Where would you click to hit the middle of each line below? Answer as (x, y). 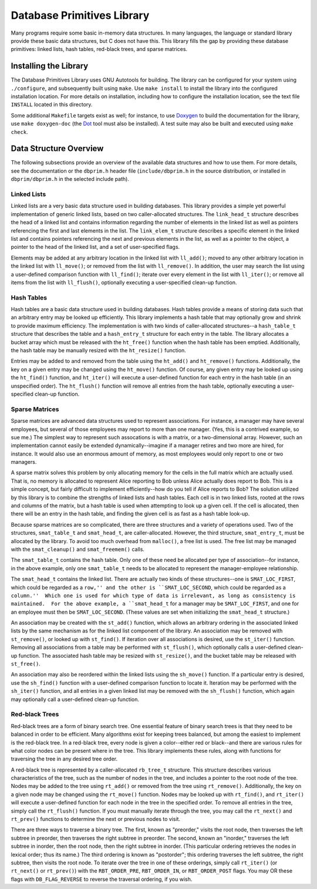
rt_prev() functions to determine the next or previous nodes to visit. (96, 819)
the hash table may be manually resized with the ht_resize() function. (98, 351)
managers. (24, 462)
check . (20, 132)
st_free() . (26, 664)
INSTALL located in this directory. (52, 105)
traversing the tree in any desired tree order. (64, 759)
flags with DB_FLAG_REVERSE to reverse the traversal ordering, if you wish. (102, 879)
